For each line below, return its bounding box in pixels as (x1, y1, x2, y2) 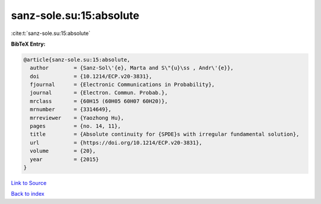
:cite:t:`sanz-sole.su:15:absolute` (11, 30, 91, 37)
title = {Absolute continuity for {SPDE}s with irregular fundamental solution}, (30, 131, 300, 138)
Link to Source (11, 179, 47, 186)
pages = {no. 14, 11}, (30, 123, 121, 130)
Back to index (11, 190, 45, 197)
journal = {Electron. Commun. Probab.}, (30, 90, 168, 96)
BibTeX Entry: (11, 40, 46, 47)
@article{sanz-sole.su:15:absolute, (23, 56, 131, 63)
